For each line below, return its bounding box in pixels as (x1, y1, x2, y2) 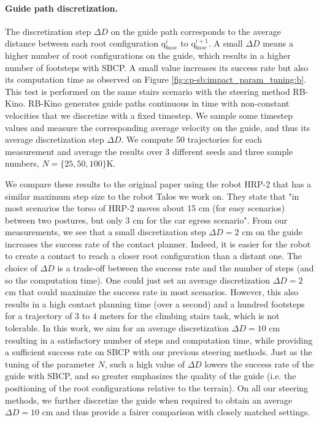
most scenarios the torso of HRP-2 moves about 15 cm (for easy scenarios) (5, 202, 285, 214)
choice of (5, 262, 37, 274)
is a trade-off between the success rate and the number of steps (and (57, 262, 314, 274)
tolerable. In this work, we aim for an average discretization (5, 322, 229, 334)
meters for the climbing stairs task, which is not (99, 309, 280, 322)
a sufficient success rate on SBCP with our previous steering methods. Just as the (5, 345, 312, 358)
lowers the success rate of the (204, 357, 314, 370)
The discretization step (5, 24, 91, 37)
